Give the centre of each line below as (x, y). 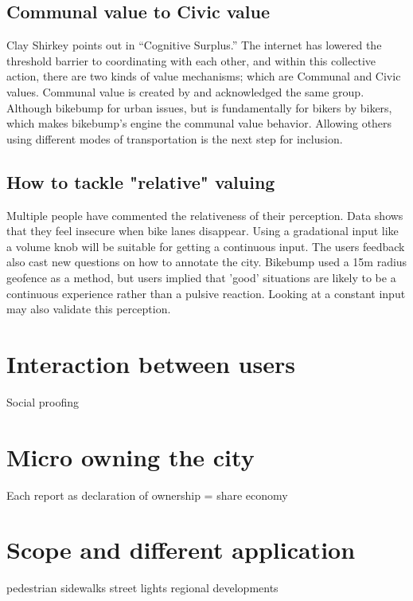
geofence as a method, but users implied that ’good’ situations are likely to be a (201, 277)
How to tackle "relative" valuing (141, 181)
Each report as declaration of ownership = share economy (147, 495)
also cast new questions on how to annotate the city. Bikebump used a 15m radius (207, 262)
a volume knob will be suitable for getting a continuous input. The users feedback (206, 246)
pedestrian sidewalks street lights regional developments (142, 588)
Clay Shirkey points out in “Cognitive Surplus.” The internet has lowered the (194, 45)
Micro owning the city (131, 456)
